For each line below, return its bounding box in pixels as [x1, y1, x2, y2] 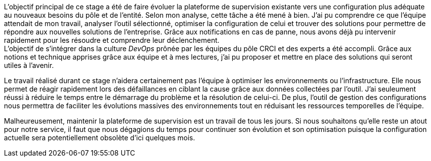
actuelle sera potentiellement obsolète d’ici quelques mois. [4, 133, 195, 142]
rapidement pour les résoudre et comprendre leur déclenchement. [4, 36, 219, 44]
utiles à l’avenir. [4, 61, 54, 69]
